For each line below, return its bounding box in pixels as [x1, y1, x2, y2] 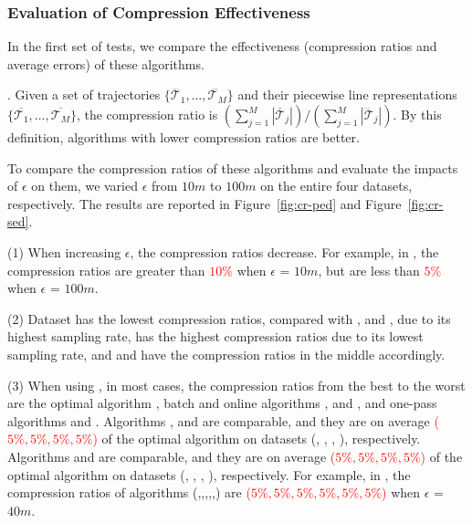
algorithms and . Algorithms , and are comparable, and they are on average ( [7, 411, 439, 430]
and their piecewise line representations [237, 85, 457, 104]
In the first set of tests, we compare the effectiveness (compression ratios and [7, 37, 437, 56]
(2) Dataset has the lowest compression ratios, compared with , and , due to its [7, 309, 451, 328]
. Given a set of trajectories [7, 85, 161, 104]
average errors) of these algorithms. [7, 54, 205, 73]
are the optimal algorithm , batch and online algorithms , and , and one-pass [7, 393, 437, 413]
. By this [393, 105, 442, 123]
